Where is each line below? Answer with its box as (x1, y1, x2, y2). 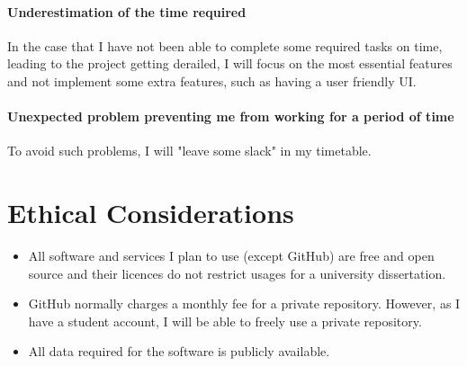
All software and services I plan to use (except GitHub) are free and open (28, 246, 435, 265)
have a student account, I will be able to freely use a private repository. (28, 311, 422, 330)
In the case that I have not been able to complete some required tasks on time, (7, 36, 443, 55)
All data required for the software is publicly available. (28, 342, 330, 361)
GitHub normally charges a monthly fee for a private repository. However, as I (28, 294, 461, 313)
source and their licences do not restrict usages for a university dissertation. (28, 263, 446, 282)
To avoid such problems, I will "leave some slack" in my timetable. (7, 141, 372, 160)
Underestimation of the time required (7, 2, 247, 21)
